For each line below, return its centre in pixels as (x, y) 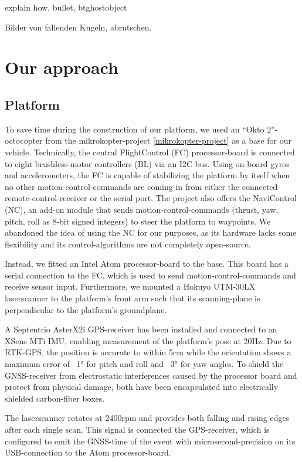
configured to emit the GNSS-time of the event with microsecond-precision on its (150, 441)
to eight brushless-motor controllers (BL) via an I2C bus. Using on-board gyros (147, 163)
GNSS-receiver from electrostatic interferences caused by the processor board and (151, 375)
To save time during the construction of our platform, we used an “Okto (135, 129)
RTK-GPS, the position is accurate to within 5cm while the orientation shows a (148, 352)
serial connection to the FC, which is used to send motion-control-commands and (150, 275)
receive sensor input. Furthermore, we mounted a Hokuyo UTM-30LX (130, 286)
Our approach (62, 67)
